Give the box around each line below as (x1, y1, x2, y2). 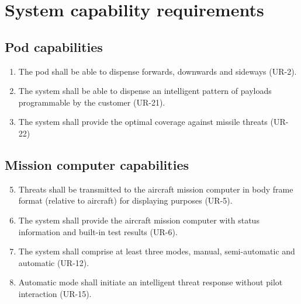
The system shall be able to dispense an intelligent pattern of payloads (18, 85, 272, 97)
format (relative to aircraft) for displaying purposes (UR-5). (18, 194, 233, 207)
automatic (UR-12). (18, 256, 89, 268)
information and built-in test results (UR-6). (18, 225, 178, 237)
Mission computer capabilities (5, 155, 189, 173)
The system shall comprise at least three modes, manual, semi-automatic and (18, 245, 295, 257)
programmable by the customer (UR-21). (18, 96, 165, 108)
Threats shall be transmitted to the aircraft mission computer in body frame (18, 183, 293, 195)
